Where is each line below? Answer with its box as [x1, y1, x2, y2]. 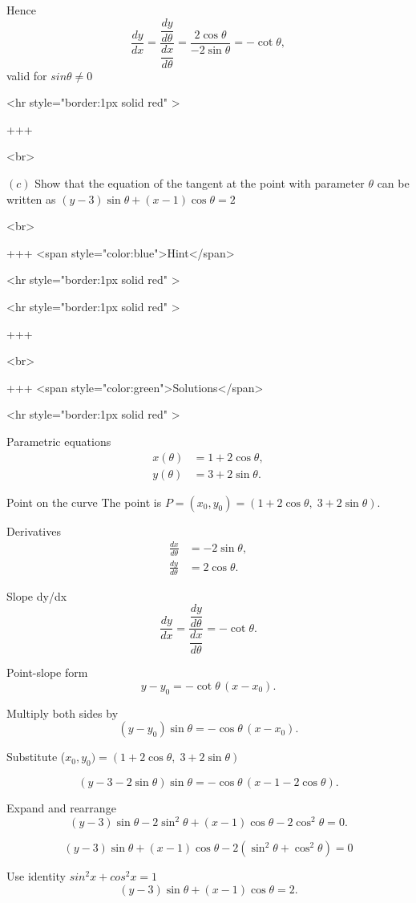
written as [6, 190, 56, 207]
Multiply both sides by [6, 704, 119, 721]
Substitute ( [6, 748, 66, 765]
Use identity [6, 868, 66, 885]
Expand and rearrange [6, 800, 116, 816]
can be [377, 174, 410, 191]
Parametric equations [6, 432, 111, 449]
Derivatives [6, 522, 61, 539]
